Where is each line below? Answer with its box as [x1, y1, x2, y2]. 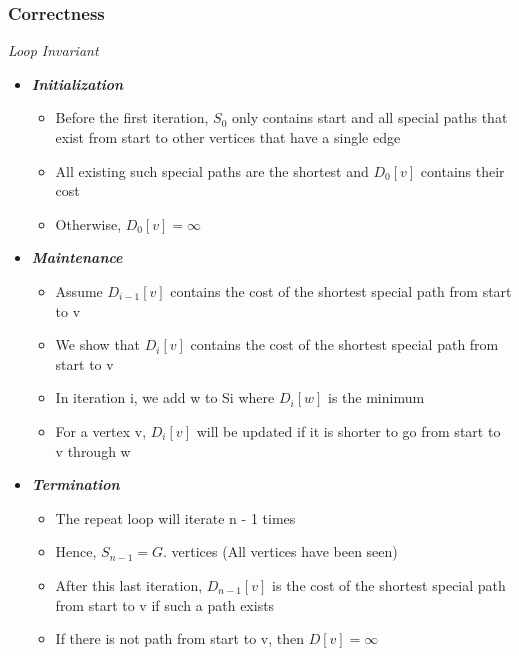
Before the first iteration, [55, 107, 209, 128]
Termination [31, 474, 120, 495]
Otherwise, [55, 213, 122, 234]
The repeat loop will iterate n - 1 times [55, 507, 296, 528]
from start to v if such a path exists [55, 594, 275, 615]
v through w [55, 440, 131, 461]
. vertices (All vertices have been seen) [163, 541, 398, 562]
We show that [55, 334, 141, 355]
